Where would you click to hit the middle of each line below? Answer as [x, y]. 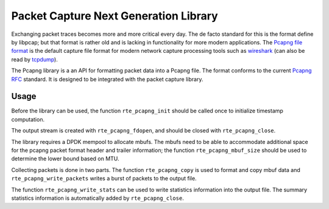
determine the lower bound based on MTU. [65, 159]
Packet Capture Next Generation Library [115, 16]
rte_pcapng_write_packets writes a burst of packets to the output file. [104, 179]
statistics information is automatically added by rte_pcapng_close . [97, 198]
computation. [28, 119]
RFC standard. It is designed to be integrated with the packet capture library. [107, 79]
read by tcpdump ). [34, 59]
